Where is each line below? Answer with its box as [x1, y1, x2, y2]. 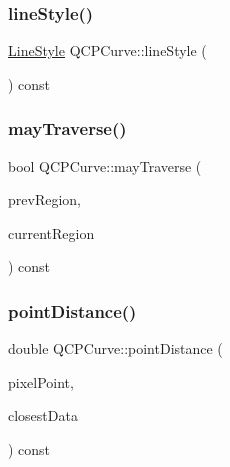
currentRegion [8, 222, 95, 243]
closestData [8, 405, 78, 426]
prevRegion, [8, 189, 81, 210]
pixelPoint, [8, 371, 74, 392]
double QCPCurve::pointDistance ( [8, 338, 223, 359]
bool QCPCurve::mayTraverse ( [8, 155, 202, 176]
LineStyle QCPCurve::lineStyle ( [8, 40, 207, 61]
